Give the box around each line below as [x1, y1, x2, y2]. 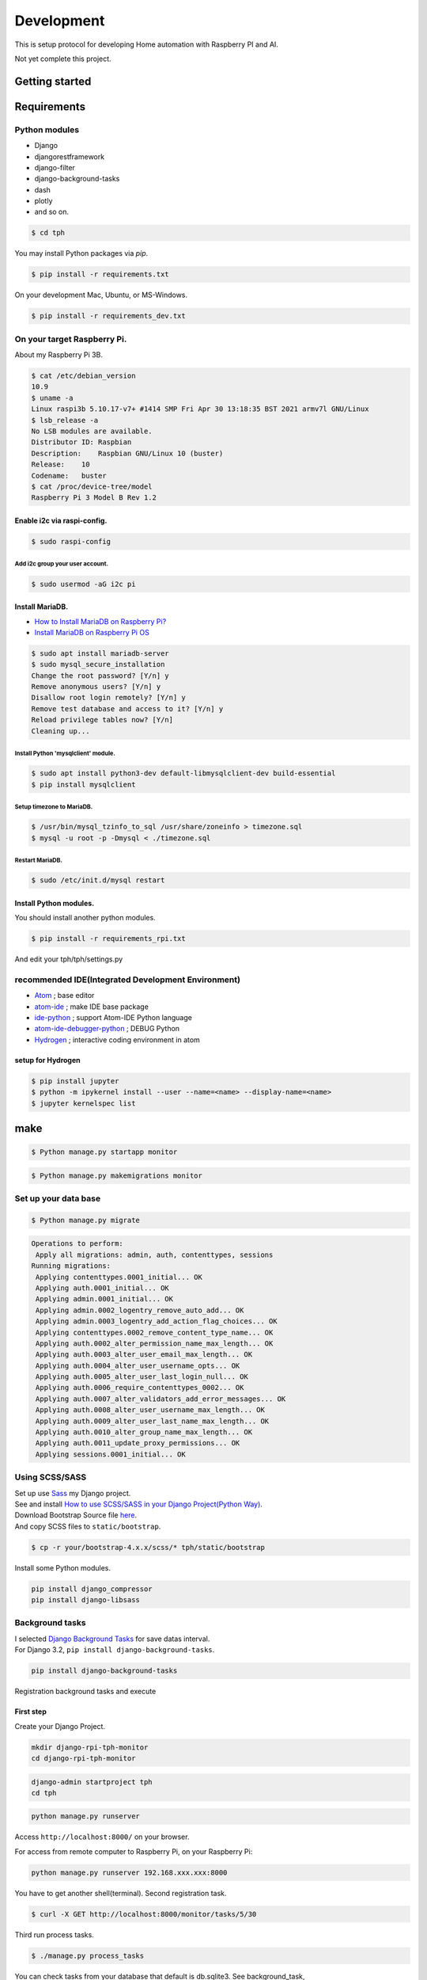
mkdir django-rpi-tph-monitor [31, 1742, 149, 1752]
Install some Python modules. [14, 1563, 111, 1572]
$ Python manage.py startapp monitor [31, 1148, 178, 1156]
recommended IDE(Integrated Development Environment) [14, 974, 241, 985]
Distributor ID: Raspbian [31, 438, 132, 447]
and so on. [34, 207, 70, 217]
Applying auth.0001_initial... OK [36, 1283, 169, 1293]
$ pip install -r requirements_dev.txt [31, 311, 186, 321]
